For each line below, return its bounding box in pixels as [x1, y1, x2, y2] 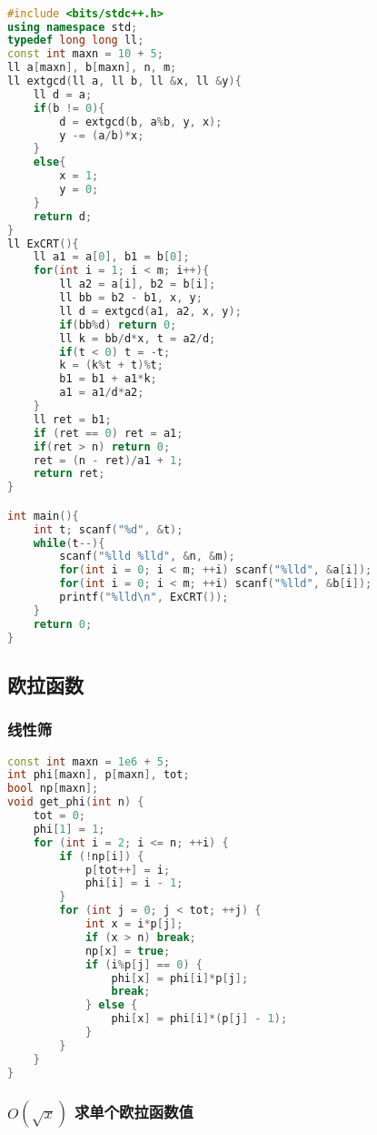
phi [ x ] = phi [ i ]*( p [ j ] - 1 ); [111, 1012, 288, 1026]
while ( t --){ [33, 536, 105, 550]
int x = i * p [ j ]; [84, 917, 184, 931]
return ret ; [33, 467, 105, 481]
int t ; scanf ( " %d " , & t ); [33, 522, 184, 536]
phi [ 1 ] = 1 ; [33, 822, 105, 836]
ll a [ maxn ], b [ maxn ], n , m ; [7, 61, 177, 75]
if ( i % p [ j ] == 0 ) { [84, 958, 203, 971]
